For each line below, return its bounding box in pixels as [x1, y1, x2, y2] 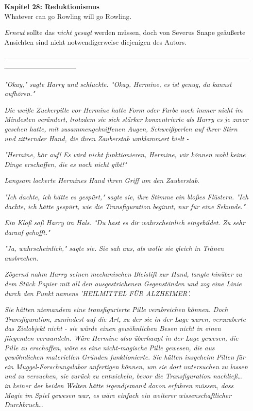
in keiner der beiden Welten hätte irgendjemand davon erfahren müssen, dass [4, 380, 234, 390]
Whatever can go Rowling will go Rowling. [4, 11, 132, 21]
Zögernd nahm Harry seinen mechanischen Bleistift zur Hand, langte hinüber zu [4, 269, 242, 279]
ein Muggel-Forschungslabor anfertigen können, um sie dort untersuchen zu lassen [4, 361, 248, 371]
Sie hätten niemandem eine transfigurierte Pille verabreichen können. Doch [4, 304, 228, 314]
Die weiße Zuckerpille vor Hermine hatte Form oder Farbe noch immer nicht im [4, 104, 243, 115]
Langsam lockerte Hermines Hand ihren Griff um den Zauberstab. [4, 175, 200, 185]
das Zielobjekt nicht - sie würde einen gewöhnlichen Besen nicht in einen [4, 323, 221, 333]
